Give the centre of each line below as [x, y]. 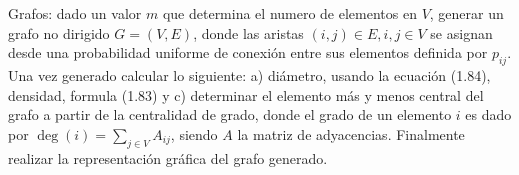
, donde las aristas [248, 32]
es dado [488, 114]
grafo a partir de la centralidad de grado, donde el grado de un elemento [230, 114]
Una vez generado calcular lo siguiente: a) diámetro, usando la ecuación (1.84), [249, 74]
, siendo [194, 133]
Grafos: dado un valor [75, 13]
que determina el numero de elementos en [289, 13]
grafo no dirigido [59, 32]
